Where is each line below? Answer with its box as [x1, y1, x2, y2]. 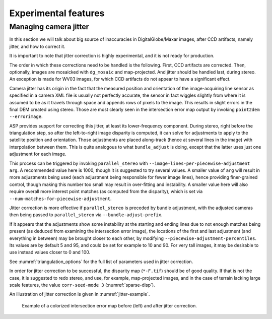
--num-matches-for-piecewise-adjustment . [9, 196, 112, 202]
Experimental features [9, 8, 105, 19]
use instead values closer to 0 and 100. [9, 249, 91, 256]
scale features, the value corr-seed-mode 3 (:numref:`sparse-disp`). [9, 282, 156, 288]
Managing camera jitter [9, 22, 89, 31]
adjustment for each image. [9, 151, 66, 157]
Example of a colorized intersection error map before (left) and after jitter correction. [22, 302, 197, 308]
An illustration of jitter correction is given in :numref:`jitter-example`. [9, 291, 150, 297]
